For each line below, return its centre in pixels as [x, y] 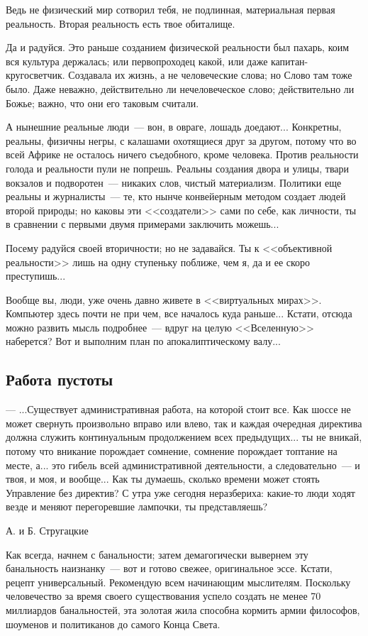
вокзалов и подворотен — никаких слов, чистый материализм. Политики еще [174, 182]
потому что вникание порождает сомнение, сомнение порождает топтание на [172, 451]
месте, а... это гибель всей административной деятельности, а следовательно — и [183, 465]
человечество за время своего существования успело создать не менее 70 [163, 596]
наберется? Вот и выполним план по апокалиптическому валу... [143, 341]
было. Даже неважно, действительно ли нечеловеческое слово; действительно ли [180, 88]
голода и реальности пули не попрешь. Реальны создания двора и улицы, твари [178, 168]
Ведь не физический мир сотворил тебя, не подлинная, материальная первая [171, 9]
